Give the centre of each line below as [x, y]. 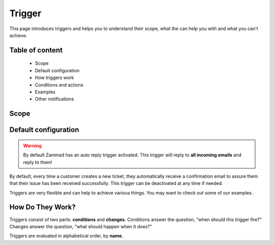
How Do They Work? [43, 207]
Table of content [36, 50]
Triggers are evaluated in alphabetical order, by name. [66, 236]
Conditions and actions [59, 85]
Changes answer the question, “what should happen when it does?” [81, 226]
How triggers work [54, 78]
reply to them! [38, 162]
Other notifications [54, 99]
